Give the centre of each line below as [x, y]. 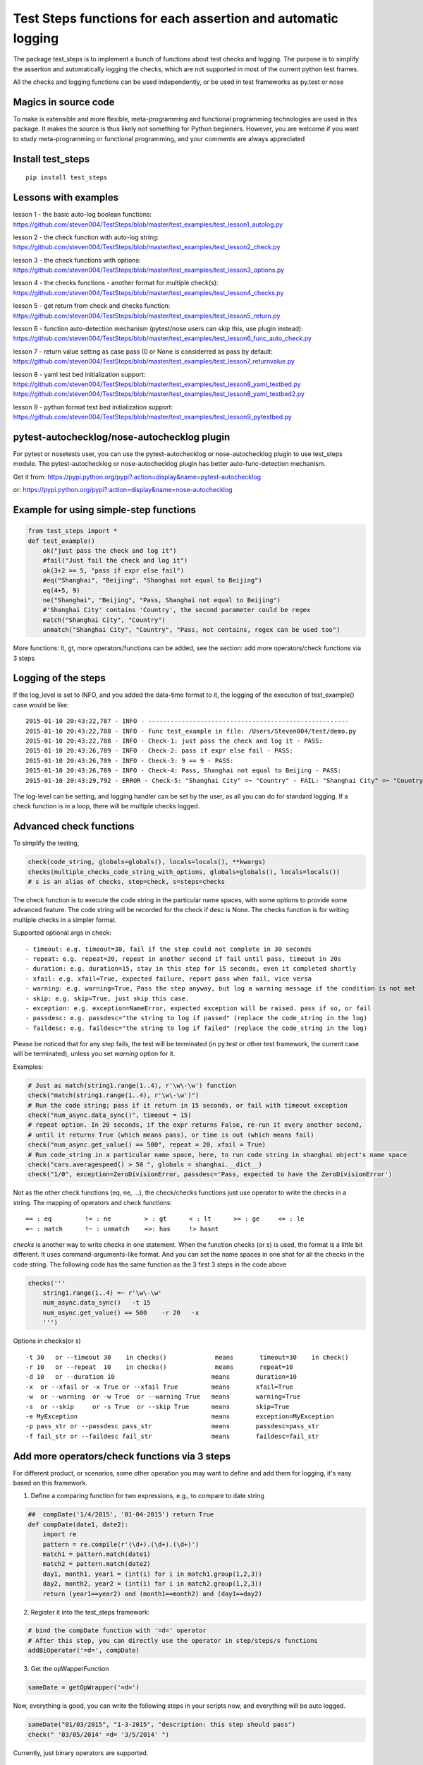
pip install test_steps [67, 178]
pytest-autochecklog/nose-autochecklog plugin [122, 437]
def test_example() [61, 541]
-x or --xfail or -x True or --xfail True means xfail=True [159, 1387]
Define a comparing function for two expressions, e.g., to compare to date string [147, 1496]
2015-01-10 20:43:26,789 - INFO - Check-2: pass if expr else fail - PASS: [159, 751]
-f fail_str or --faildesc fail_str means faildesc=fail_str [172, 1436]
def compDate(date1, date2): [78, 1524]
